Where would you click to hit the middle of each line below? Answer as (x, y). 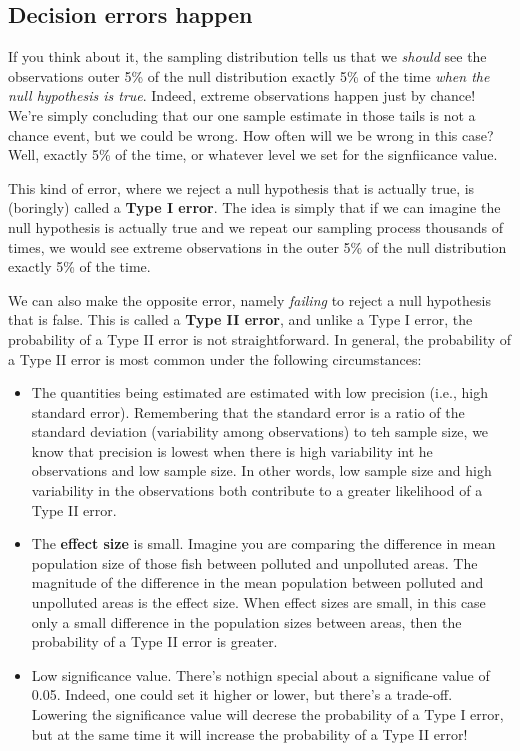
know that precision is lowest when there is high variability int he (232, 450)
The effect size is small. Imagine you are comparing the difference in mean (263, 543)
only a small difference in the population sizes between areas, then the (246, 621)
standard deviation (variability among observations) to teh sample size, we (260, 431)
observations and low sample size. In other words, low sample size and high (261, 470)
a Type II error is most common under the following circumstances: (215, 358)
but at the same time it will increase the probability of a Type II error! (249, 733)
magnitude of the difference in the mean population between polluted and (257, 582)
